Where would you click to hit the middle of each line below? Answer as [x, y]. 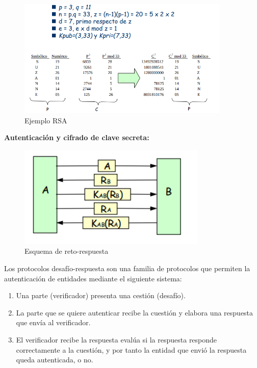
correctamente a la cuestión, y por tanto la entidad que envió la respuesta [131, 349]
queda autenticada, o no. [55, 360]
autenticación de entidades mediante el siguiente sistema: [93, 278]
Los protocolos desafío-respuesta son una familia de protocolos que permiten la [127, 268]
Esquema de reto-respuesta [67, 251]
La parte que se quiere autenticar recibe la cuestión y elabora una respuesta [135, 312]
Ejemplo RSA [46, 120]
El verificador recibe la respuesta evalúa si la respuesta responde [117, 339]
